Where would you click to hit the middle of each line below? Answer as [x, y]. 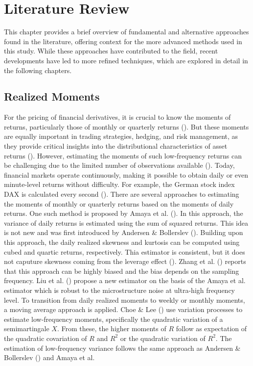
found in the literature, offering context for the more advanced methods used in [123, 41]
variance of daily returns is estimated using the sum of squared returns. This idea [126, 222]
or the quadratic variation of [163, 338]
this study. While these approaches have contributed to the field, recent [111, 51]
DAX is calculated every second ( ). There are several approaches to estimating [122, 194]
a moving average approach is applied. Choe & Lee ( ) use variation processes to [123, 309]
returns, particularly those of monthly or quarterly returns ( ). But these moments [126, 126]
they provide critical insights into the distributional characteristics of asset [116, 146]
